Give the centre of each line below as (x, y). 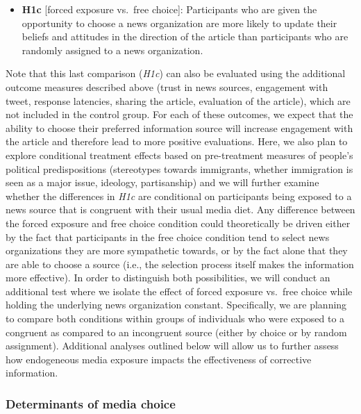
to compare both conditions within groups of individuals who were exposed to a (175, 318)
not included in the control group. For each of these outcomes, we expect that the (179, 114)
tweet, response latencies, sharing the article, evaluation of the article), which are (178, 100)
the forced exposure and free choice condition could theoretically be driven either (178, 223)
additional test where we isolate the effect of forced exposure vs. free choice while (179, 291)
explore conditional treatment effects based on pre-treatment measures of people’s (179, 155)
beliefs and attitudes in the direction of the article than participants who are (185, 36)
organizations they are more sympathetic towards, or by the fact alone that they (177, 250)
